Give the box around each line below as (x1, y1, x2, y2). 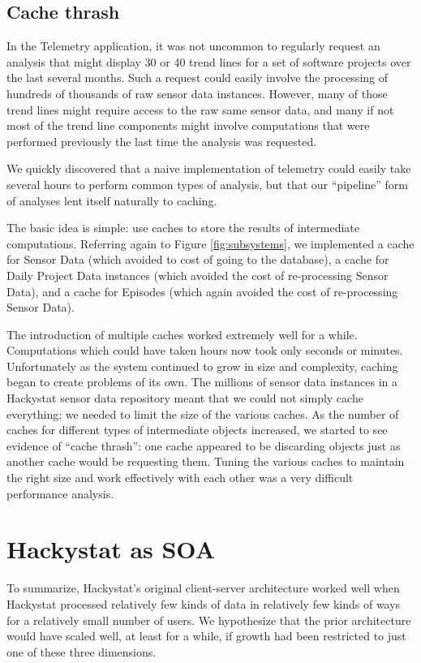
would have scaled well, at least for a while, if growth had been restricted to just (6, 627, 406, 644)
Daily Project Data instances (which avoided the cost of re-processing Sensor (6, 266, 389, 283)
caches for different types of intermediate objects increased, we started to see (6, 421, 388, 438)
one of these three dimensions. (6, 643, 157, 660)
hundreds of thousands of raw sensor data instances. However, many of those (6, 84, 388, 101)
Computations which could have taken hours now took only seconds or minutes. (6, 342, 403, 359)
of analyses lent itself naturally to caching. (6, 192, 217, 209)
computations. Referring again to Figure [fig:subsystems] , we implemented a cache (6, 235, 415, 252)
